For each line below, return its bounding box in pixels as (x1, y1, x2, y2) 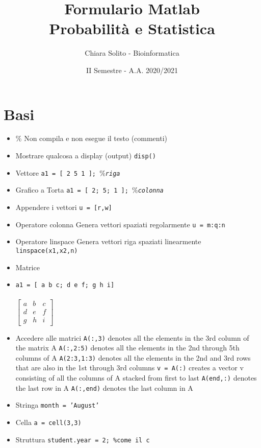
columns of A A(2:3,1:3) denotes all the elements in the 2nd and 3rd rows (15, 352, 251, 363)
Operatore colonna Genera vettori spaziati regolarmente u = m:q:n (15, 219, 225, 229)
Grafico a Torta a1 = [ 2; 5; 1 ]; (15, 184, 128, 195)
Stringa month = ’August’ (15, 399, 99, 410)
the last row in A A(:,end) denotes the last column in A (15, 382, 193, 393)
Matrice (15, 262, 40, 272)
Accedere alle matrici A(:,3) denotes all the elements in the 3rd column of (15, 332, 249, 343)
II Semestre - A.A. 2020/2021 (86, 64, 178, 75)
